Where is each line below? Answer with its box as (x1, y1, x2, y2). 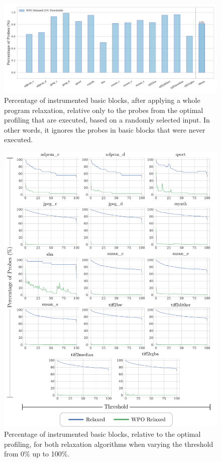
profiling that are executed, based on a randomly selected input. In (4, 114, 210, 125)
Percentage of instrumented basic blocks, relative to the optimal (4, 428, 201, 439)
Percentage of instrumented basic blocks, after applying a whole (4, 94, 200, 105)
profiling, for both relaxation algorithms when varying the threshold (4, 438, 213, 449)
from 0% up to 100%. (4, 448, 70, 459)
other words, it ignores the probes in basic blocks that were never (4, 124, 205, 135)
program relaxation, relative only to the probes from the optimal (4, 104, 203, 115)
